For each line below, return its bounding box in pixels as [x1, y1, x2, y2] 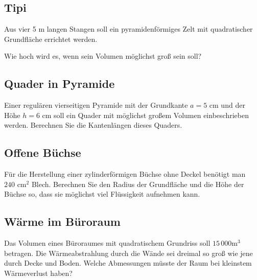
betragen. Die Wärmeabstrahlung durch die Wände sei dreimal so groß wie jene [4, 247, 253, 258]
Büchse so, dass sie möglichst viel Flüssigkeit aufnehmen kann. [4, 189, 200, 199]
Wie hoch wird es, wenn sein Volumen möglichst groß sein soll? [4, 51, 202, 61]
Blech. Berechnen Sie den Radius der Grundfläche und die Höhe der [31, 178, 244, 189]
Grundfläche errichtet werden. [4, 33, 98, 44]
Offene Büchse [4, 145, 81, 160]
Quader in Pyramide [4, 76, 115, 91]
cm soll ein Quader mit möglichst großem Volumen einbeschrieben [42, 109, 249, 120]
